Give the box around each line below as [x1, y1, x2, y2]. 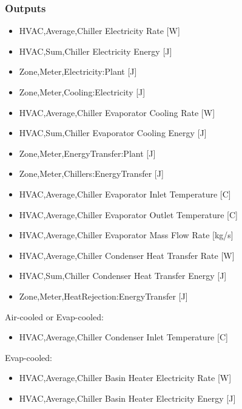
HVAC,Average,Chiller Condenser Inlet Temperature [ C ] [19, 331, 228, 343]
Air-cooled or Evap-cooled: [5, 310, 104, 323]
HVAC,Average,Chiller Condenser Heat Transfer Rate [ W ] [19, 249, 235, 261]
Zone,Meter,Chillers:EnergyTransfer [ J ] [19, 167, 164, 180]
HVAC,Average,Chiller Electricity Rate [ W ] [19, 24, 180, 37]
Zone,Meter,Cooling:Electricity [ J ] [19, 86, 146, 98]
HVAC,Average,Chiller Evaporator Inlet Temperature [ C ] [19, 187, 231, 200]
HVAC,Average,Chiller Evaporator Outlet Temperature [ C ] [19, 208, 238, 221]
